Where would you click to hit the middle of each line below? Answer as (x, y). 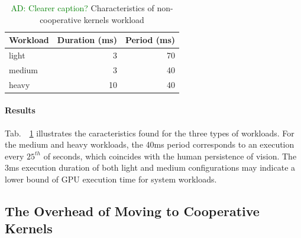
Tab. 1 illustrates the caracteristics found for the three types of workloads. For (150, 133)
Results (20, 110)
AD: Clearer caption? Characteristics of (82, 8)
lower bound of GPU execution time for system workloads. (111, 179)
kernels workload (114, 19)
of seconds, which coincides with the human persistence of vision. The (170, 156)
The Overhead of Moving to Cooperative (132, 211)
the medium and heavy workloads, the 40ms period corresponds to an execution (150, 144)
